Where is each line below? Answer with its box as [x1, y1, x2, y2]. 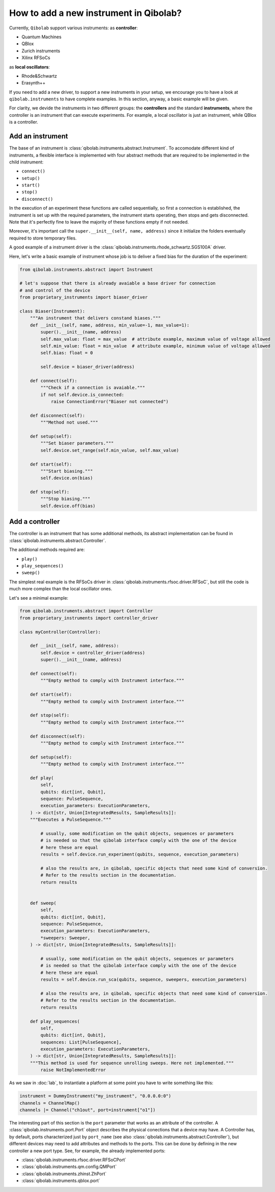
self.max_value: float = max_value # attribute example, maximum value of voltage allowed [40, 336, 271, 342]
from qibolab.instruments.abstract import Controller [19, 608, 153, 614]
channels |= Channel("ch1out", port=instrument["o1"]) [19, 1107, 156, 1113]
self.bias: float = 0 [40, 350, 93, 356]
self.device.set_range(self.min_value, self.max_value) [40, 447, 179, 453]
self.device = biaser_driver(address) [40, 364, 135, 370]
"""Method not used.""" [40, 420, 99, 425]
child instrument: [9, 159, 44, 165]
